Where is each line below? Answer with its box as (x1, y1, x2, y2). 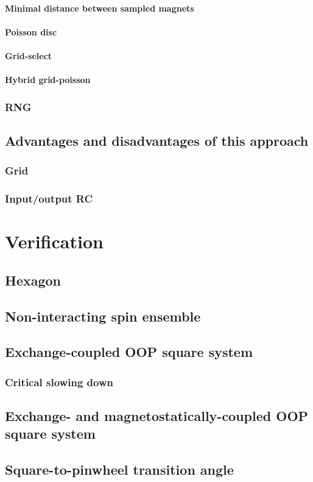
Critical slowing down (5, 374, 113, 389)
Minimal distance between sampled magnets (5, 1, 194, 14)
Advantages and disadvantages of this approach (5, 131, 309, 149)
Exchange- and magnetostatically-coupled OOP (5, 406, 309, 425)
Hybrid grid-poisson (5, 73, 91, 86)
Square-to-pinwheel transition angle (5, 460, 234, 479)
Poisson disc (5, 25, 57, 38)
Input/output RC (5, 191, 93, 206)
